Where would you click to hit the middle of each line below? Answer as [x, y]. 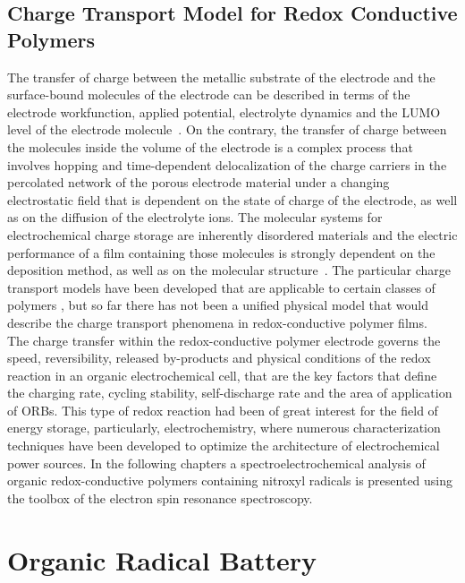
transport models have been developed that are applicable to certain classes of [221, 287]
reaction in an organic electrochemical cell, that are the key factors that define [222, 375]
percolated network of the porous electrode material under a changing [199, 182]
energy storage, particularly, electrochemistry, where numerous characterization [224, 428]
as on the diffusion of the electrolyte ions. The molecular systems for [195, 217]
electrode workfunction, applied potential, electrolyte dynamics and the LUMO [224, 111]
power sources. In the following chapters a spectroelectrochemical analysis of [216, 463]
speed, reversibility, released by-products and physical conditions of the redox [219, 358]
